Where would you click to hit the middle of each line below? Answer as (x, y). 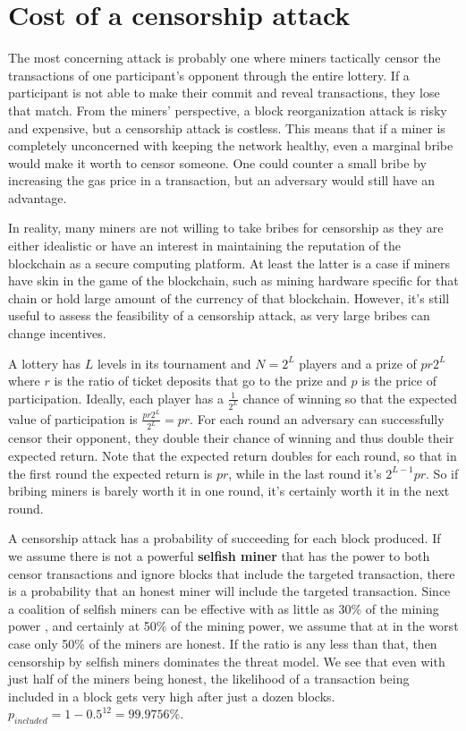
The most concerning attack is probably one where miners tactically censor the (225, 58)
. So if (442, 473)
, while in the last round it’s (305, 473)
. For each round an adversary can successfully (317, 418)
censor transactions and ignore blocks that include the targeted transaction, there (232, 573)
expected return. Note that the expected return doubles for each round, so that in (233, 456)
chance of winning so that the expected (350, 398)
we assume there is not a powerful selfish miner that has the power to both (219, 556)
